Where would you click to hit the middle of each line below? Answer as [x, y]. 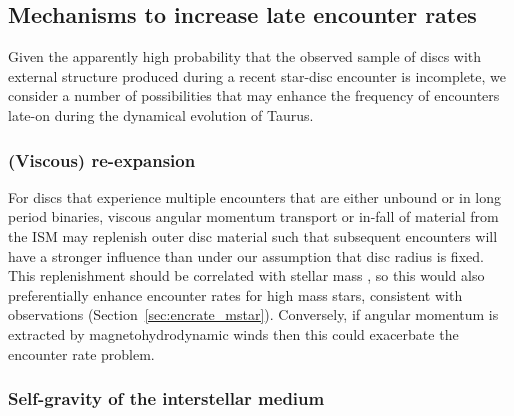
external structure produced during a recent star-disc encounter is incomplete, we [257, 75]
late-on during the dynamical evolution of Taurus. [161, 114]
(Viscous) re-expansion [102, 159]
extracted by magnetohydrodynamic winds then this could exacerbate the [233, 333]
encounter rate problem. [81, 353]
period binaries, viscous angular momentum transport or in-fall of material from [253, 216]
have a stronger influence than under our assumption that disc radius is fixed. [246, 255]
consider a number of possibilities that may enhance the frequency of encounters [254, 95]
